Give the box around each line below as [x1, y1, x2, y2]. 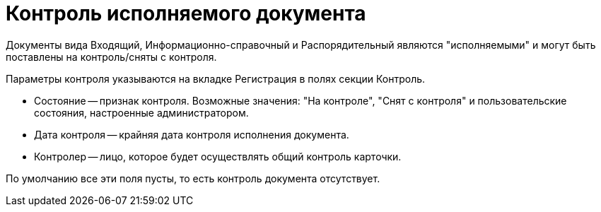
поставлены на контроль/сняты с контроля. [6, 50, 217, 63]
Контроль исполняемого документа [6, 1, 366, 25]
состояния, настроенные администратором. [34, 106, 249, 119]
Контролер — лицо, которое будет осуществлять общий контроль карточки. [34, 150, 402, 163]
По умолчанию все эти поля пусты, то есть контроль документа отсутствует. [6, 172, 380, 184]
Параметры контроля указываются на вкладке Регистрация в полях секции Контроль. [6, 72, 426, 85]
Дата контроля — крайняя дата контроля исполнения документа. [34, 128, 349, 141]
